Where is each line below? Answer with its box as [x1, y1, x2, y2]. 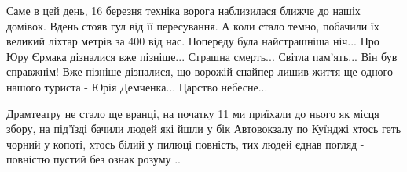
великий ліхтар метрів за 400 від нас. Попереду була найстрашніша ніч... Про [6, 33, 379, 49]
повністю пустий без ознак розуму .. [6, 151, 181, 167]
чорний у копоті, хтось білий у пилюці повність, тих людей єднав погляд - [6, 135, 365, 152]
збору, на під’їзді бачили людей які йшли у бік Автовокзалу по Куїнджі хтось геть [6, 120, 401, 137]
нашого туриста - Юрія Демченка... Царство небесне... [6, 78, 268, 95]
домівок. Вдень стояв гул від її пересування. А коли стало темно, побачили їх [6, 17, 379, 34]
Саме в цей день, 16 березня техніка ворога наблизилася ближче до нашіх [6, 2, 361, 18]
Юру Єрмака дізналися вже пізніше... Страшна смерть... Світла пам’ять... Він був [6, 48, 398, 64]
